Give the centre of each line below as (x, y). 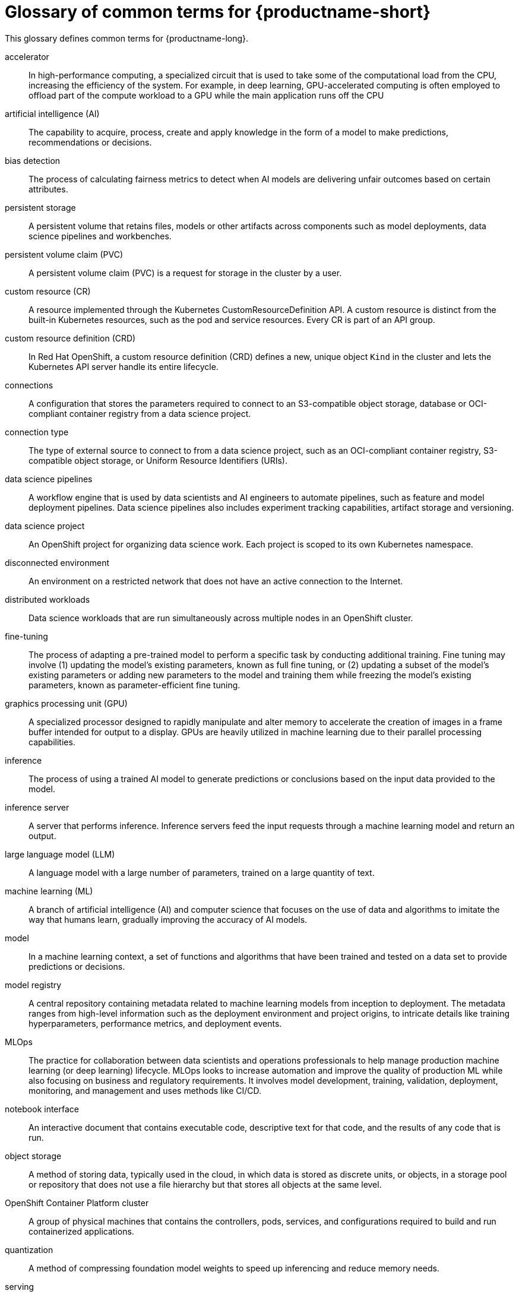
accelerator (27, 56)
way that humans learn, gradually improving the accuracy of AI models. (168, 919)
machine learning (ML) (49, 891)
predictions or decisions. (77, 966)
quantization (29, 1249)
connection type (37, 432)
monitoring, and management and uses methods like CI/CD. (145, 1090)
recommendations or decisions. (90, 142)
